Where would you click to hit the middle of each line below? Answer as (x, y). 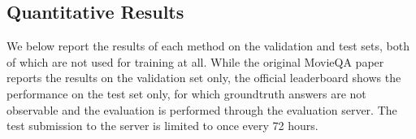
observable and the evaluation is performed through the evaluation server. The (202, 109)
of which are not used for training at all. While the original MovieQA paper (195, 61)
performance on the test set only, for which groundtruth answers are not (186, 93)
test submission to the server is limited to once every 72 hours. (162, 126)
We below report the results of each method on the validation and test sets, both (208, 46)
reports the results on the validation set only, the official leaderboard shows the (204, 78)
